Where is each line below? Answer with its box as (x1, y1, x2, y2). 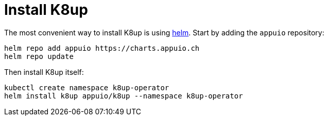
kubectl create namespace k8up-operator (4, 83, 169, 92)
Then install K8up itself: (4, 67, 84, 76)
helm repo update (4, 52, 74, 61)
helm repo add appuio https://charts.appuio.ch (4, 44, 200, 52)
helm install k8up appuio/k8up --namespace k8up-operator (4, 91, 243, 100)
